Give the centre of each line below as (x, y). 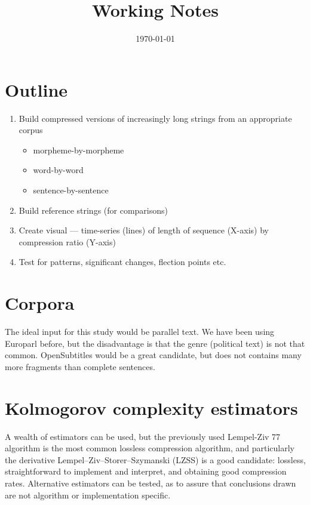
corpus (31, 130)
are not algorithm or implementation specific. (88, 495)
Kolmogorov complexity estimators (151, 407)
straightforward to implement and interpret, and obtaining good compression (146, 471)
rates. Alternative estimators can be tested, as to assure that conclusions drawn (151, 483)
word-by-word (58, 170)
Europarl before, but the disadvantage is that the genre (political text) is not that (155, 343)
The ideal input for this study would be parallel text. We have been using (140, 332)
